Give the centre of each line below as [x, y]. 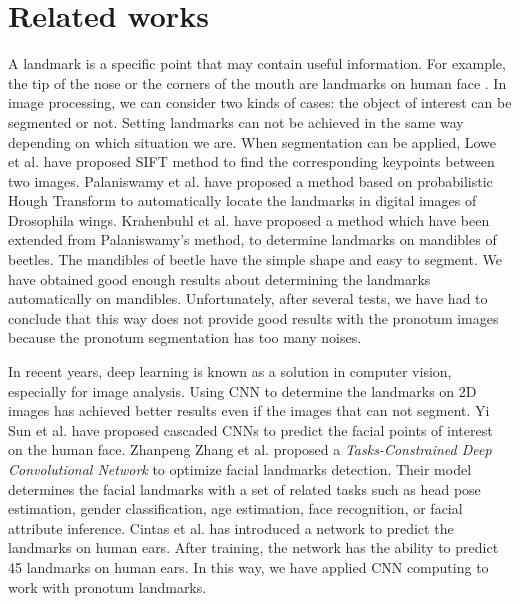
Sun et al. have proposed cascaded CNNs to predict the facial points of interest [250, 429]
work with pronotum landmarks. [107, 586]
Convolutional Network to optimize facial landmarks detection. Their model [240, 469]
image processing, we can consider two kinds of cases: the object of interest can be [260, 102]
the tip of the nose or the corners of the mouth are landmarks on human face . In [257, 82]
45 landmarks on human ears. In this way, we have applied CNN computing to [248, 566]
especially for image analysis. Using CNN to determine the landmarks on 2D [242, 390]
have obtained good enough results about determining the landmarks [219, 278]
